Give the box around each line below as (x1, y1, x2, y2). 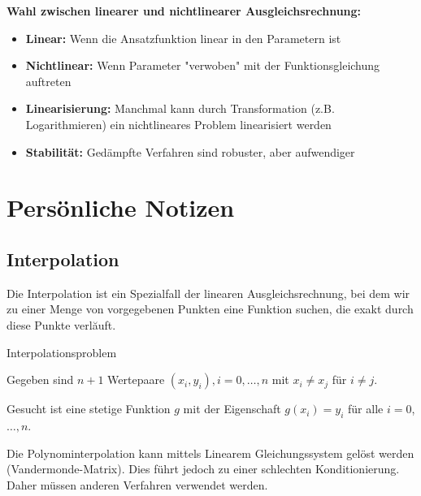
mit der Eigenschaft (183, 400, 281, 417)
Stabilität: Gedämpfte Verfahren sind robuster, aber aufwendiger (25, 143, 355, 160)
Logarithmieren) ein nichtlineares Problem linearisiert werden (25, 115, 332, 132)
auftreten (25, 72, 72, 89)
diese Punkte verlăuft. (7, 316, 116, 333)
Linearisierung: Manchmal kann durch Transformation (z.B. (25, 100, 335, 117)
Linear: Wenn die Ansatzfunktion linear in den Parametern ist (25, 29, 341, 46)
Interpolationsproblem (7, 343, 117, 360)
